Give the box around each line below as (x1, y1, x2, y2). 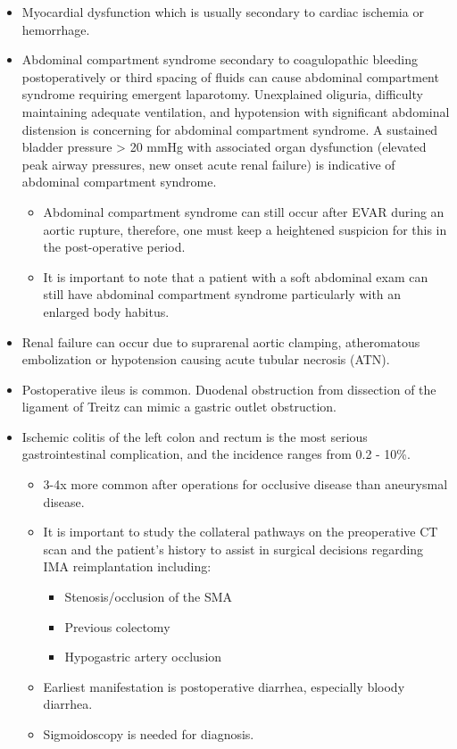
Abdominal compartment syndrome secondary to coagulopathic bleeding (21, 50, 419, 69)
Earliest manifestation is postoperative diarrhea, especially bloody (43, 677, 405, 695)
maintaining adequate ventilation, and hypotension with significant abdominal (21, 102, 450, 121)
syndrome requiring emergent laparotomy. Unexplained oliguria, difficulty (21, 85, 423, 104)
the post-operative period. (43, 237, 186, 256)
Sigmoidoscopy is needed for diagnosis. (43, 725, 254, 743)
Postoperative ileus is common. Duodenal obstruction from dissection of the (21, 379, 436, 398)
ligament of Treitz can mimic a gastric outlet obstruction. (21, 397, 337, 416)
